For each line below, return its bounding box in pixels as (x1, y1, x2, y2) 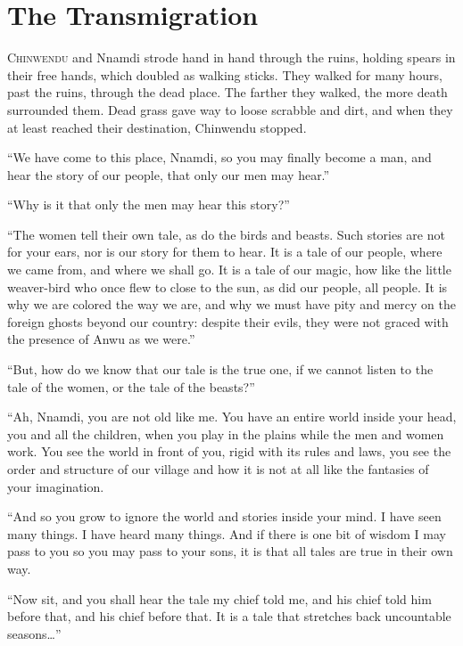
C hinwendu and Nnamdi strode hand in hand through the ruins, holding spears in (7, 48, 456, 67)
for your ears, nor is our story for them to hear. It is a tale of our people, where (7, 242, 442, 261)
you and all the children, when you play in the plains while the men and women (7, 424, 444, 443)
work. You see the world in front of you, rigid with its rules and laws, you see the (7, 442, 451, 461)
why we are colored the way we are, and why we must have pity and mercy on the (7, 295, 456, 314)
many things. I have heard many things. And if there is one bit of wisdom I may (7, 524, 446, 543)
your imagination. (7, 477, 104, 495)
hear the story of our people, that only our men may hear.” (7, 165, 330, 184)
